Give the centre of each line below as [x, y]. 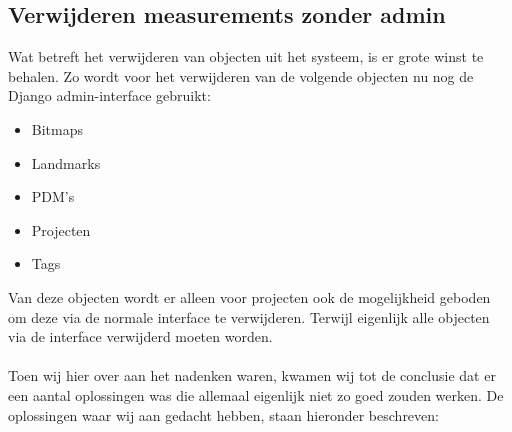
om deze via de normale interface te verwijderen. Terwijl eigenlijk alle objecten [249, 316]
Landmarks [66, 162]
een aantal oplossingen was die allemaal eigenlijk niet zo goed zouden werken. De [256, 394]
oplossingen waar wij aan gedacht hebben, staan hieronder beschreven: [223, 414]
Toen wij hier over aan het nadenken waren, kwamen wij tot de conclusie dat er [252, 375]
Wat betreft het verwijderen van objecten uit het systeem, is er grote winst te [246, 56]
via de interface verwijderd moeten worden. [140, 336]
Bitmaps [57, 128]
